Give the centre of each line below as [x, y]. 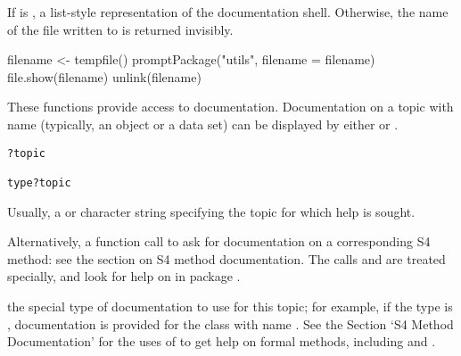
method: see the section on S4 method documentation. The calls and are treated [226, 258]
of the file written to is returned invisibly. [120, 29]
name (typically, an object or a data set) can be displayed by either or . [203, 124]
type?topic [39, 182]
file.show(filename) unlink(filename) [104, 76]
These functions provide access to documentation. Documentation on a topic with [230, 107]
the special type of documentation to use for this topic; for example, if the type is [230, 306]
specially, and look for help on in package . [124, 276]
